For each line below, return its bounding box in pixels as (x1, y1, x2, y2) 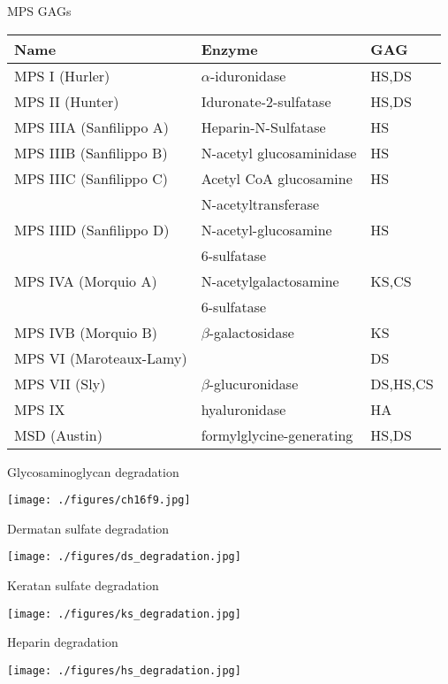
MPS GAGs (7, 2, 72, 19)
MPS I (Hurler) (14, 65, 110, 86)
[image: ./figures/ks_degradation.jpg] (7, 607, 241, 620)
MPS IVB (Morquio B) (14, 321, 158, 342)
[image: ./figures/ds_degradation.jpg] (7, 550, 241, 564)
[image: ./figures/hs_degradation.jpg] (7, 664, 241, 677)
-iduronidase (209, 65, 286, 86)
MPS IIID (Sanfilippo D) (14, 219, 170, 240)
